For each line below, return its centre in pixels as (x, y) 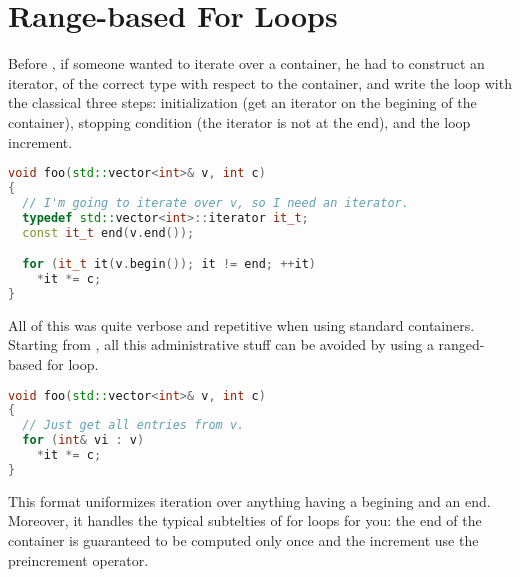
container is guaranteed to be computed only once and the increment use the (243, 539)
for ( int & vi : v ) (83, 440)
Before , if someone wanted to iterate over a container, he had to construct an (246, 63)
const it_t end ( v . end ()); (108, 232)
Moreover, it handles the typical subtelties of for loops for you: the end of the (245, 520)
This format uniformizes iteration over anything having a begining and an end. (249, 500)
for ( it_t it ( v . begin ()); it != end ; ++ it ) (169, 264)
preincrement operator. (78, 559)
